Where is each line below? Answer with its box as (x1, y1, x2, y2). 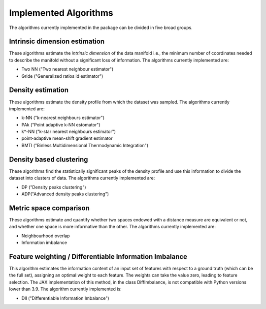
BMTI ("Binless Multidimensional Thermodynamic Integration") (21, 142, 149, 148)
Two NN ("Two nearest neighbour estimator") (21, 66, 114, 72)
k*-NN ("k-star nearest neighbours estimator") (21, 128, 116, 135)
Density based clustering (9, 155, 88, 163)
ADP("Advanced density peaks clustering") (21, 191, 109, 197)
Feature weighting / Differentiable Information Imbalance (9, 252, 187, 261)
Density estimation (9, 86, 69, 94)
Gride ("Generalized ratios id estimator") (21, 73, 103, 79)
